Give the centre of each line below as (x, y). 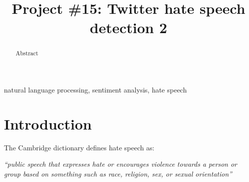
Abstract (27, 53)
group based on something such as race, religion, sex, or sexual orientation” (118, 173)
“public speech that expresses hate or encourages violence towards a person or (121, 164)
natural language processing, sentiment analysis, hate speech (95, 90)
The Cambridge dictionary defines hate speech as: (79, 147)
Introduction (48, 123)
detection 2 (128, 27)
